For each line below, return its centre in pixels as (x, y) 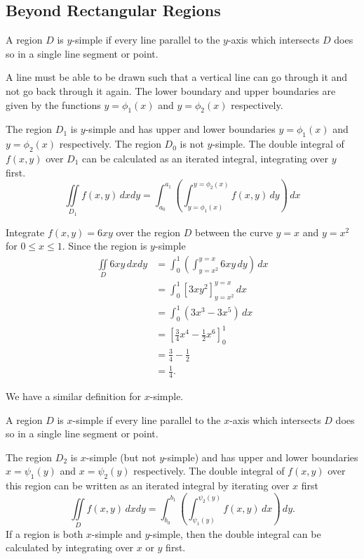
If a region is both (45, 533)
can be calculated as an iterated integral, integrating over (205, 158)
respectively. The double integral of (209, 471)
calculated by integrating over (70, 547)
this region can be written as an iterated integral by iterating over (148, 486)
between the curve (234, 232)
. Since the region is (105, 246)
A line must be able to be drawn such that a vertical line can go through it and (177, 77)
